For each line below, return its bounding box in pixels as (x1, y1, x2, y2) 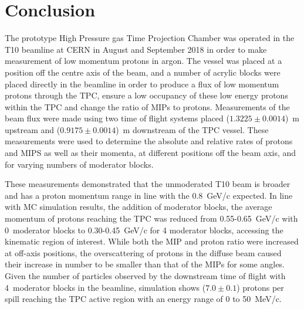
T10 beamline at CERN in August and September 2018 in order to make (5, 43, 267, 55)
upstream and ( (5, 123, 60, 135)
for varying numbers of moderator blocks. (5, 158, 154, 170)
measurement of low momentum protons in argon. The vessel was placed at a (5, 55, 282, 67)
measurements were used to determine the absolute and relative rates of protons (5, 135, 293, 147)
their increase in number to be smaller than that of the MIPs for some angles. (5, 258, 285, 270)
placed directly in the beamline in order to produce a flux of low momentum (5, 77, 279, 90)
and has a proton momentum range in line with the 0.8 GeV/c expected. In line (5, 189, 293, 201)
